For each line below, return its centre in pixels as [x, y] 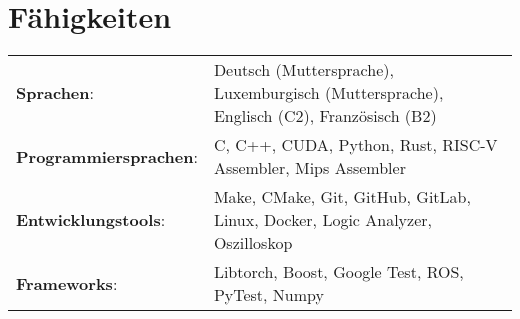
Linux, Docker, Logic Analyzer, [322, 220]
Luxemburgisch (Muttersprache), [328, 93]
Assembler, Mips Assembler [309, 168]
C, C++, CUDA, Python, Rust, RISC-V [355, 145]
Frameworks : [67, 283]
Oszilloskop [253, 243]
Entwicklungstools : [91, 220]
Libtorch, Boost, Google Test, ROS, [338, 272]
